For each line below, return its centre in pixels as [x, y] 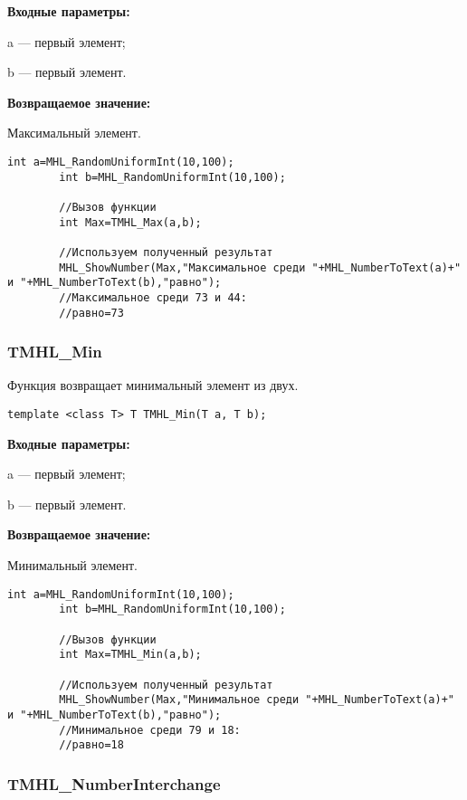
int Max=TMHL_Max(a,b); [130, 222]
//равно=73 [91, 313]
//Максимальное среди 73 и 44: [153, 297]
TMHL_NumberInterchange [114, 783]
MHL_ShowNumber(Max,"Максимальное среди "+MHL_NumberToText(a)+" [260, 267]
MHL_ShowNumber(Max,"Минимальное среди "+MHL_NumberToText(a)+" [257, 700]
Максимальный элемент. [74, 133]
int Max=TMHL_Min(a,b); [130, 655]
